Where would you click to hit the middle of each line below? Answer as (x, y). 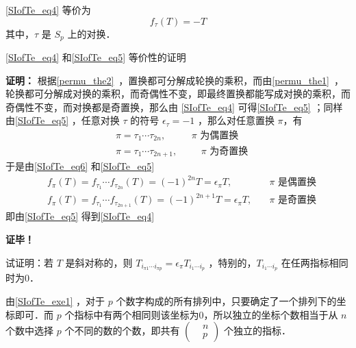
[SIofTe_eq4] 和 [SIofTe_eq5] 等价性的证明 (96, 57)
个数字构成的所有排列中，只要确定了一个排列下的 (226, 301)
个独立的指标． (257, 331)
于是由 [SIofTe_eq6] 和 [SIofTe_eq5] (80, 165)
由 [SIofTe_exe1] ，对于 (55, 301)
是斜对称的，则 (99, 262)
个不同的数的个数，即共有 (122, 331)
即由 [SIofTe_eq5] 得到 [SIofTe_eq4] (80, 216)
